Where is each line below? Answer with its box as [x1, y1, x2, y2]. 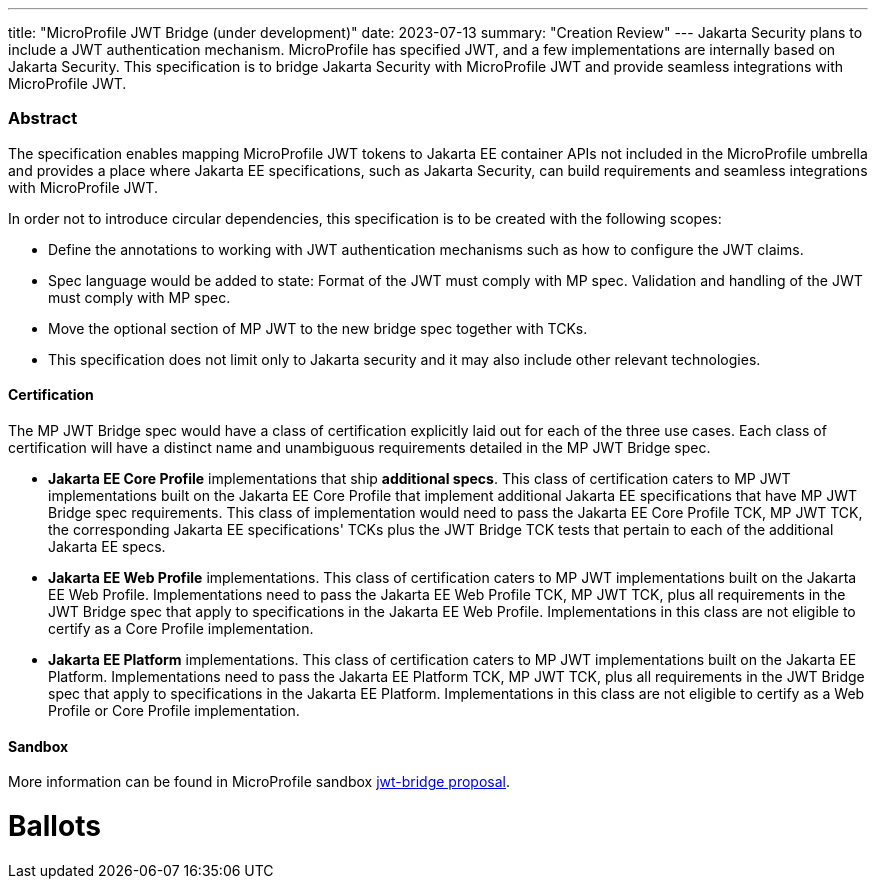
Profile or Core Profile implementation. [48, 701, 300, 719]
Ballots [8, 808, 101, 843]
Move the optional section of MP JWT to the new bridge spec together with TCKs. [48, 319, 588, 337]
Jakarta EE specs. [48, 537, 166, 555]
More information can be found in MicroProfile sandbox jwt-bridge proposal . [8, 773, 511, 791]
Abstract [8, 108, 78, 129]
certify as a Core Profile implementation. [48, 619, 314, 637]
